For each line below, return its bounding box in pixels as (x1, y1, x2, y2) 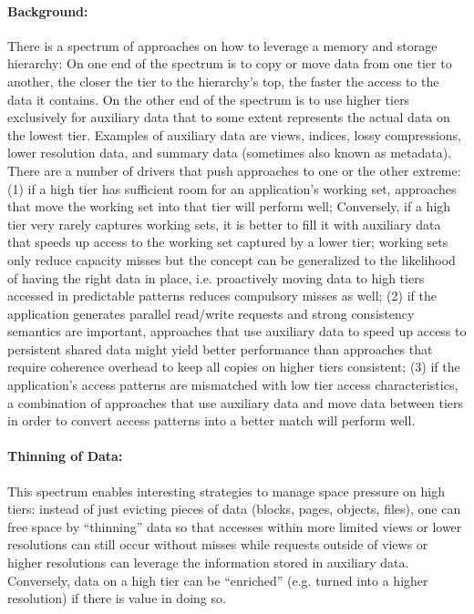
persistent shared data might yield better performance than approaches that (7, 339, 433, 358)
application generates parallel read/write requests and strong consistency (7, 303, 415, 322)
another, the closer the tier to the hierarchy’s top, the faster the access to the (7, 71, 439, 90)
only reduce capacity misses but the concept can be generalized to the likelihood (7, 250, 456, 269)
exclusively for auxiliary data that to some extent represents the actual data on (7, 107, 450, 127)
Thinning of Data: (7, 446, 123, 466)
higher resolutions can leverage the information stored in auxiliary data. (7, 553, 409, 572)
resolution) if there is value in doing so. (7, 588, 226, 608)
